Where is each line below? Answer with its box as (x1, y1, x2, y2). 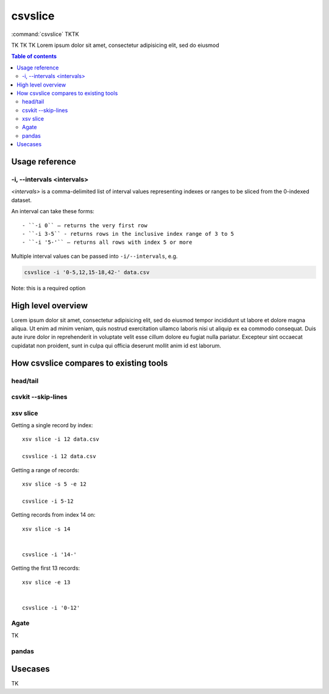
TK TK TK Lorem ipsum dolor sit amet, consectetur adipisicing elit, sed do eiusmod (11, 41, 219, 49)
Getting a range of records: (11, 466, 79, 473)
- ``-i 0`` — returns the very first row (22, 222, 147, 228)
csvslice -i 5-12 (22, 497, 74, 505)
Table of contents (11, 52, 57, 60)
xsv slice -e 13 (22, 579, 71, 586)
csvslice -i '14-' (22, 551, 77, 558)
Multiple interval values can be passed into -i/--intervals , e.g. (11, 252, 178, 260)
